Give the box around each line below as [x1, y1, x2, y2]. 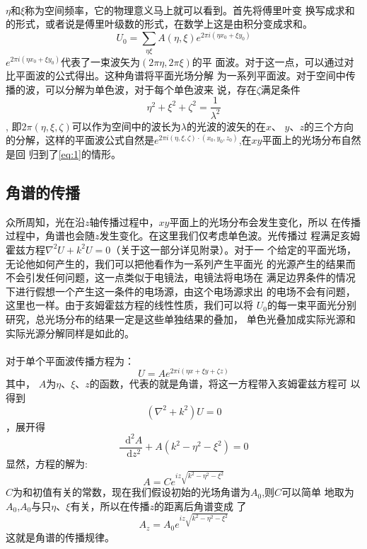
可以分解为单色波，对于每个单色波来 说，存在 [45, 81, 257, 96]
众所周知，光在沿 [6, 214, 85, 229]
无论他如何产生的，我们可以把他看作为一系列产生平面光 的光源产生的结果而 [6, 256, 356, 271]
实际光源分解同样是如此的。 [6, 325, 134, 340]
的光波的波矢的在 [186, 118, 266, 133]
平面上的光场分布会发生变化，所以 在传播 [169, 214, 361, 229]
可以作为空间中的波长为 [71, 118, 181, 133]
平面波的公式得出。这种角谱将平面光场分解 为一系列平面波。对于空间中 [15, 68, 346, 83]
